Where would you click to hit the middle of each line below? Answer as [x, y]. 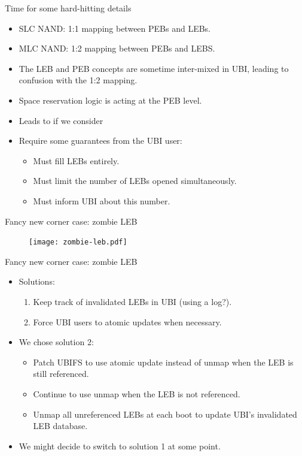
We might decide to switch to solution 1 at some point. [120, 446]
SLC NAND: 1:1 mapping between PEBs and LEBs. [115, 28]
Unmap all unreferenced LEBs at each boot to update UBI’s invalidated [165, 414]
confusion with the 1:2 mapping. [78, 80]
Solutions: [37, 281]
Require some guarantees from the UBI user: [100, 141]
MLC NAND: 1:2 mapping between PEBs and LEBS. [117, 48]
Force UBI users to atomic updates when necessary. [127, 321]
